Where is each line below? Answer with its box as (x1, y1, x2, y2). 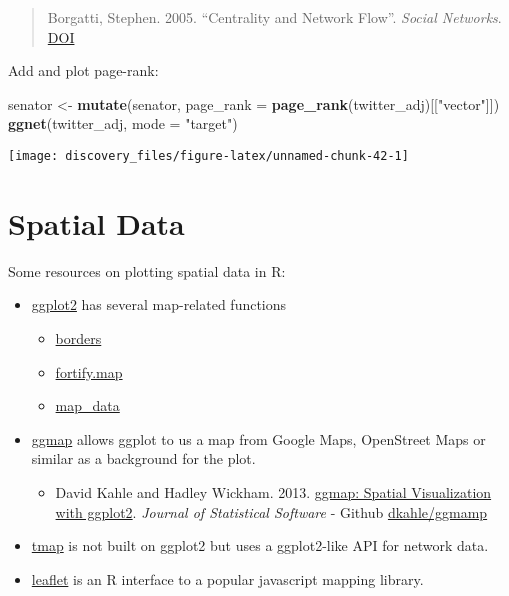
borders (55, 327, 102, 348)
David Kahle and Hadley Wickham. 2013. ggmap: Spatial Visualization (55, 481, 492, 502)
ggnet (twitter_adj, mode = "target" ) (8, 113, 238, 134)
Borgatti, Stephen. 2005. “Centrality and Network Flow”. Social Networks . (47, 7, 502, 27)
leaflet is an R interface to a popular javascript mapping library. (31, 568, 424, 589)
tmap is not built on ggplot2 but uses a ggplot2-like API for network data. (31, 535, 489, 556)
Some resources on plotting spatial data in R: (8, 260, 286, 281)
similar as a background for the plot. (31, 448, 256, 469)
